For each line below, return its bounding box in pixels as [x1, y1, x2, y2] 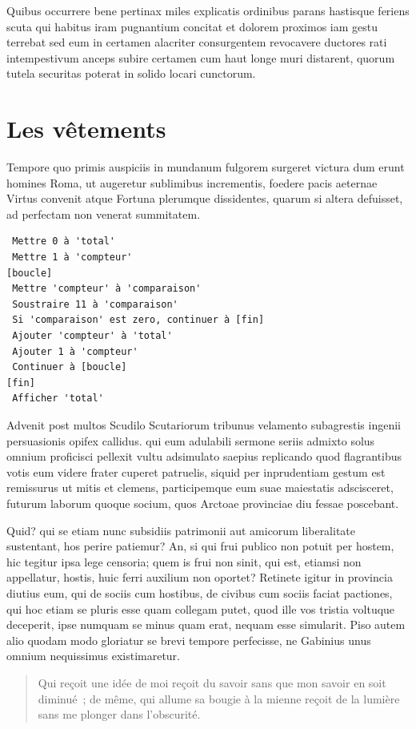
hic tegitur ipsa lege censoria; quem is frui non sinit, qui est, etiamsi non [6, 553, 362, 570]
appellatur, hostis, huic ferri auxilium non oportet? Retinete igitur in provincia [6, 569, 393, 586]
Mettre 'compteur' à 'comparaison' [12, 283, 202, 295]
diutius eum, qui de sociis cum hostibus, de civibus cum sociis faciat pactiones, [6, 584, 393, 601]
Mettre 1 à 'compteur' [12, 252, 133, 264]
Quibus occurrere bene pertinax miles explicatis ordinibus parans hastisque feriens [6, 2, 410, 18]
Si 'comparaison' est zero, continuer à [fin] [12, 314, 265, 326]
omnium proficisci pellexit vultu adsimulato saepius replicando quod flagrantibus [6, 448, 402, 465]
